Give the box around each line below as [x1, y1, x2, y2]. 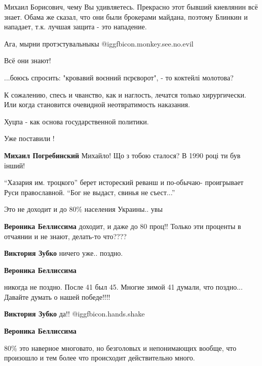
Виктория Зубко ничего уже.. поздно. [4, 248, 123, 258]
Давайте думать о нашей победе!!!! [4, 291, 110, 302]
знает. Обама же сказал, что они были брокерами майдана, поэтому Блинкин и [4, 11, 248, 22]
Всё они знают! [4, 55, 51, 66]
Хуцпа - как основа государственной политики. [4, 116, 149, 126]
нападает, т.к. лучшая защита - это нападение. [4, 21, 147, 32]
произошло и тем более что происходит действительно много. [4, 352, 195, 363]
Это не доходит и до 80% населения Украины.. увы [4, 204, 163, 214]
